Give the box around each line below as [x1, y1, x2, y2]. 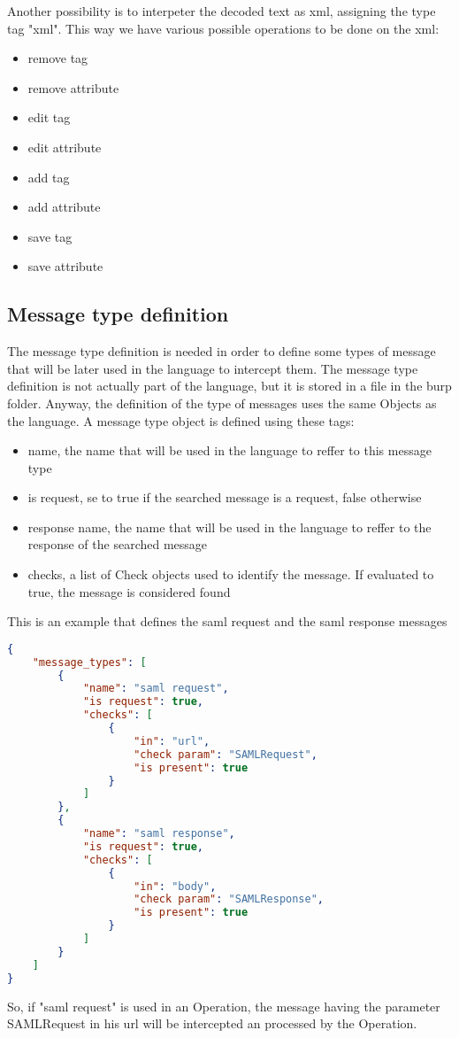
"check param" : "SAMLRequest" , [134, 748, 317, 761]
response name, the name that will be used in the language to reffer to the [27, 517, 432, 536]
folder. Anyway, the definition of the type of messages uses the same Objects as [7, 393, 437, 412]
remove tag [27, 49, 88, 67]
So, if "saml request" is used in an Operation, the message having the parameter [7, 996, 440, 1015]
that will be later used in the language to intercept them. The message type [7, 359, 418, 377]
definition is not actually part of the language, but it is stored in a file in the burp [7, 376, 452, 395]
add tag [27, 167, 70, 186]
